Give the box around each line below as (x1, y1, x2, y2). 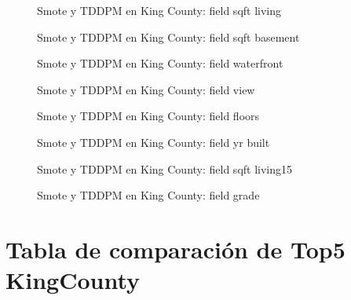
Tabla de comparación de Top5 (5, 232, 346, 265)
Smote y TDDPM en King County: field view (37, 81, 255, 97)
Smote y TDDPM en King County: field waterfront (37, 55, 283, 71)
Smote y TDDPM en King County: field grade (37, 187, 260, 203)
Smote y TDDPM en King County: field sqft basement (37, 28, 300, 45)
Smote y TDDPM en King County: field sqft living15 (37, 160, 293, 177)
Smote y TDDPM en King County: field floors (37, 108, 260, 124)
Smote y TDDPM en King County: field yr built (37, 134, 270, 150)
